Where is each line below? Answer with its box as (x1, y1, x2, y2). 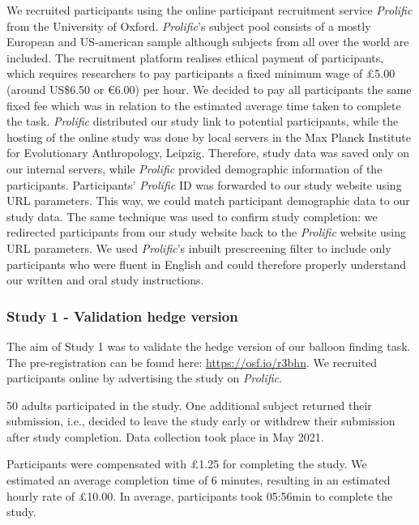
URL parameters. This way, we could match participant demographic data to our (6, 192, 410, 209)
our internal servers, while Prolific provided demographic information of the (6, 160, 383, 177)
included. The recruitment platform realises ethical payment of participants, (6, 49, 384, 66)
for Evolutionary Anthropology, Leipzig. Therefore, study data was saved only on (6, 144, 410, 161)
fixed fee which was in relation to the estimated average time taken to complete (6, 96, 401, 113)
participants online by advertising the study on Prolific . (6, 369, 282, 386)
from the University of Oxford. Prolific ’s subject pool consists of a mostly (6, 17, 371, 34)
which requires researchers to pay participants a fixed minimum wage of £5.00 (6, 65, 395, 82)
